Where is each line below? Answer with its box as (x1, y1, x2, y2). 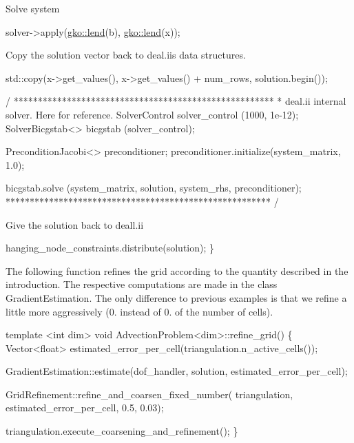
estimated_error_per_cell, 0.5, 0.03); (6, 400, 164, 415)
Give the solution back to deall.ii (6, 217, 144, 231)
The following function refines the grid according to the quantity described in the (6, 263, 348, 278)
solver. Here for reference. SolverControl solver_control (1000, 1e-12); (6, 107, 299, 121)
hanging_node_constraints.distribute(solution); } (6, 240, 215, 255)
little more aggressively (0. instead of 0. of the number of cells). (6, 304, 273, 318)
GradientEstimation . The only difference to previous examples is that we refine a (6, 290, 347, 305)
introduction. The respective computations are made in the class (6, 277, 278, 291)
